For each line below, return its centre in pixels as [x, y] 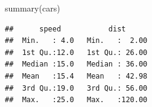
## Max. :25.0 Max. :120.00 [76, 100]
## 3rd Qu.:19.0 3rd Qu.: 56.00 [76, 88]
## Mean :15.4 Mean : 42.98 [76, 76]
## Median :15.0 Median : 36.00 [76, 64]
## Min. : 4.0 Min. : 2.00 [76, 41]
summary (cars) [33, 8]
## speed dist [65, 29]
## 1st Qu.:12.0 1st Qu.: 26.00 [76, 52]
